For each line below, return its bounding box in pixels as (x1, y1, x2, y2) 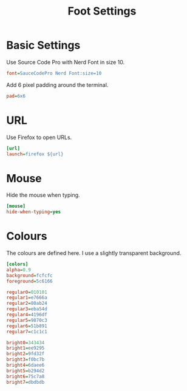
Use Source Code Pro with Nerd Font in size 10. (6, 58, 125, 66)
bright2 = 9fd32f (6, 351, 45, 357)
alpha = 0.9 (6, 267, 32, 273)
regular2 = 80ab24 (6, 301, 47, 307)
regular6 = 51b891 (6, 323, 47, 329)
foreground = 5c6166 (6, 278, 53, 284)
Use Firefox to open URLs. (6, 134, 72, 141)
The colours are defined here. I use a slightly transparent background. (6, 250, 182, 256)
